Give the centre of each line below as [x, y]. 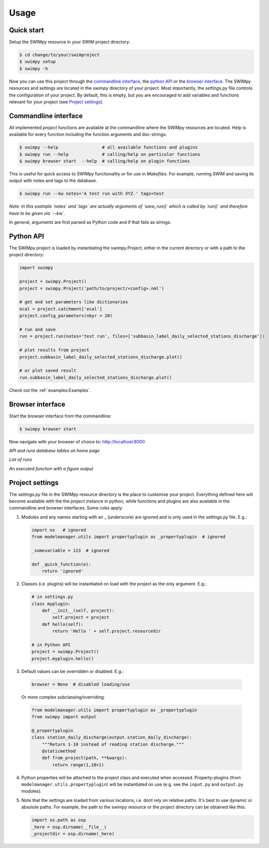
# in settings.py [52, 597]
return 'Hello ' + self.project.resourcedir [107, 631]
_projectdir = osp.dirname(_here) [73, 834]
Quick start [26, 30]
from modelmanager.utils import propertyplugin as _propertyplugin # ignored [128, 537]
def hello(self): [63, 624]
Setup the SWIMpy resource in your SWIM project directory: [70, 42]
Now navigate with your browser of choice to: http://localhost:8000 [77, 441]
